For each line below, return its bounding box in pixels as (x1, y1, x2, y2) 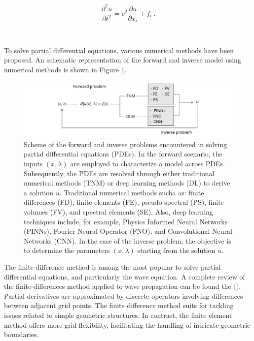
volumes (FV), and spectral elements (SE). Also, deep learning (24, 207, 213, 217)
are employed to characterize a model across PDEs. (70, 158, 225, 169)
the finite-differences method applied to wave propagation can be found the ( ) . (4, 281, 241, 291)
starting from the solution (137, 245, 216, 255)
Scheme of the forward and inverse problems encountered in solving (24, 139, 227, 149)
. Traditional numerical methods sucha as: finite (59, 187, 204, 197)
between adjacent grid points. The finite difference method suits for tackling (4, 300, 234, 310)
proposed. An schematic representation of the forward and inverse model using (4, 55, 241, 65)
